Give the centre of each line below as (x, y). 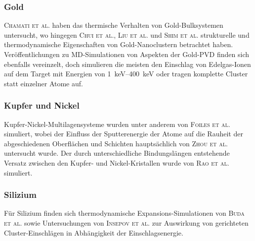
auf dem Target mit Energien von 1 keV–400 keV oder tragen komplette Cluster (126, 74)
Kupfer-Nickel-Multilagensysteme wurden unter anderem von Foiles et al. (117, 124)
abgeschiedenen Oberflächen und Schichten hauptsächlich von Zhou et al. (116, 143)
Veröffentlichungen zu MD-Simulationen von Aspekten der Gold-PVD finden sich (127, 54)
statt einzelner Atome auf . (43, 83)
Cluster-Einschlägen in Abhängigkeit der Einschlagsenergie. (94, 232)
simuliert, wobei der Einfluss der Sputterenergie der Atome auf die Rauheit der (124, 134)
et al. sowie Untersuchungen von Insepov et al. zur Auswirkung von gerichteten (126, 222)
